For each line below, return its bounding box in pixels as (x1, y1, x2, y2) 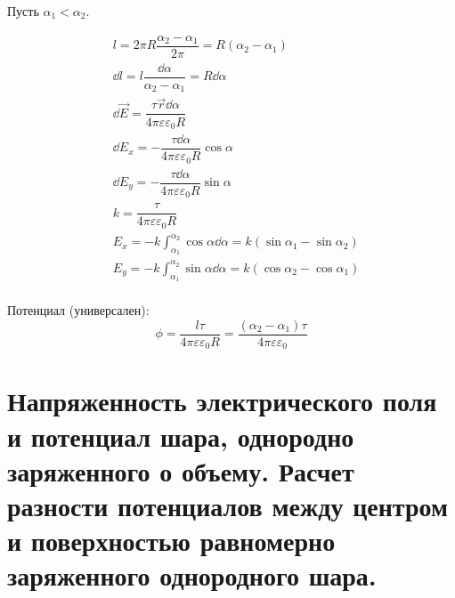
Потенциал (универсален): (7, 301, 150, 319)
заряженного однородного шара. (7, 557, 377, 594)
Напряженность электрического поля (7, 383, 437, 419)
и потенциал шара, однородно (7, 417, 354, 454)
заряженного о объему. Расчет (7, 452, 354, 489)
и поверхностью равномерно (7, 522, 336, 559)
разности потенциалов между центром (7, 488, 449, 523)
